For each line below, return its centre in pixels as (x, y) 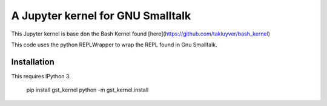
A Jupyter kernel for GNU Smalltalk (101, 16)
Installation (33, 62)
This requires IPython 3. (41, 76)
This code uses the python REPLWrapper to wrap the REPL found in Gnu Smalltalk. (114, 45)
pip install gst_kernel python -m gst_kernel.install (88, 90)
